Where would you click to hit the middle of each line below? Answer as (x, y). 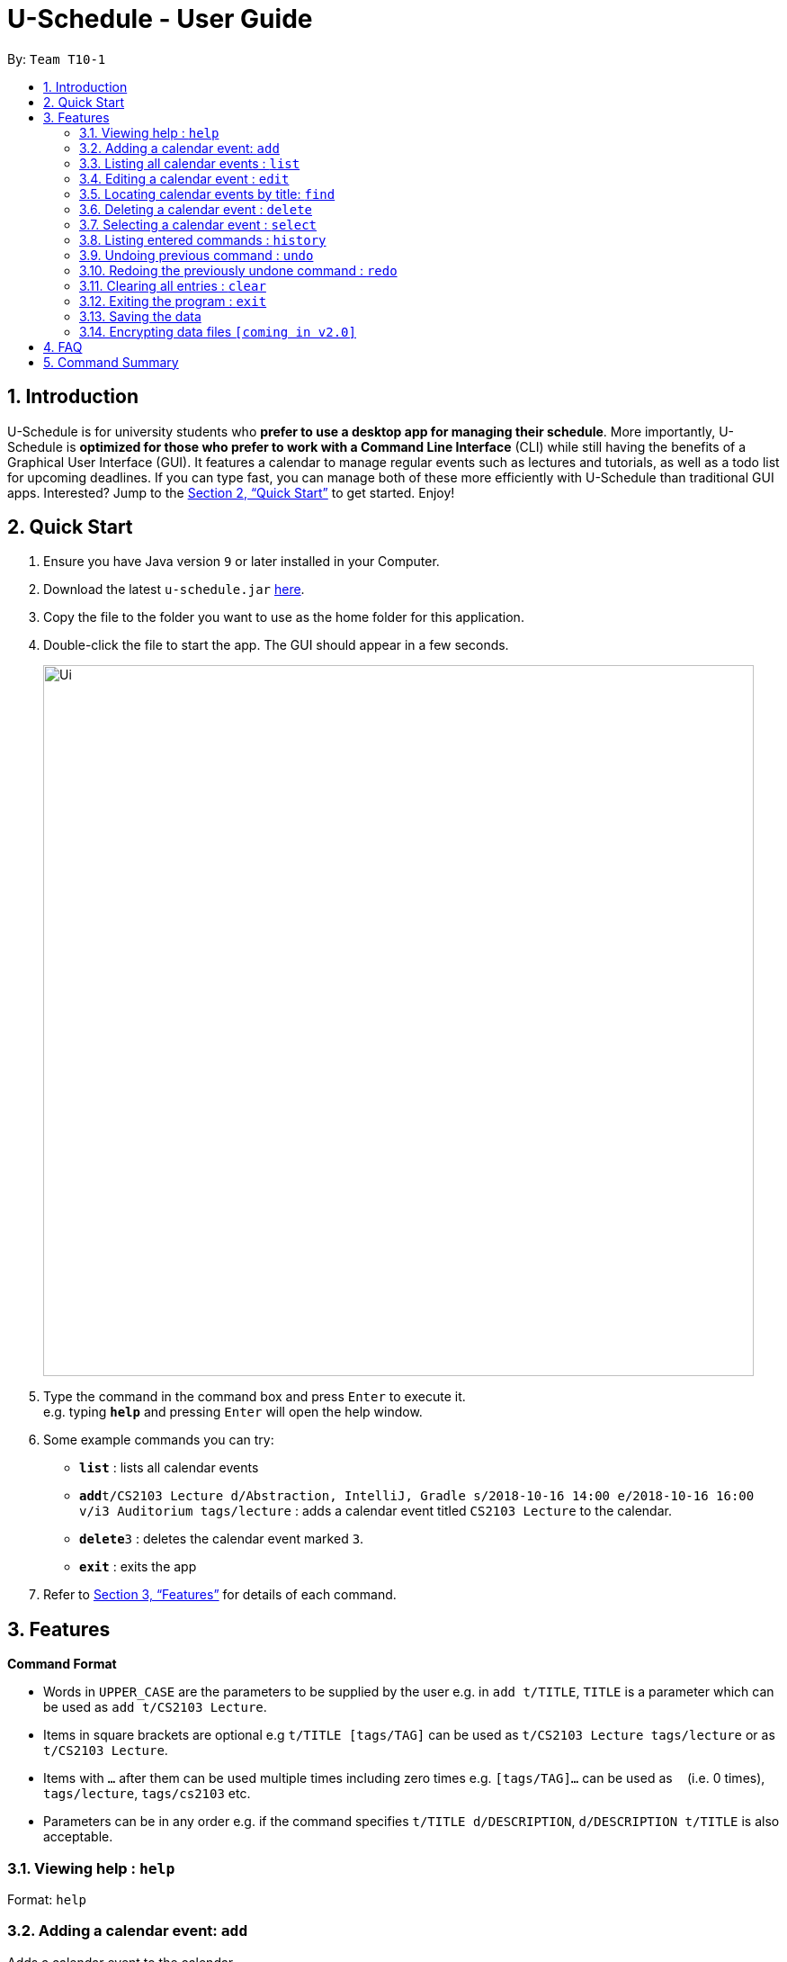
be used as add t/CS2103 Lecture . (155, 1707)
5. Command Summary (111, 362)
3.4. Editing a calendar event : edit (184, 178)
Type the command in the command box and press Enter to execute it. (255, 1397)
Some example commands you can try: (159, 1440)
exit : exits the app (138, 1567)
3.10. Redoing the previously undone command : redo (238, 270)
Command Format (62, 1664)
